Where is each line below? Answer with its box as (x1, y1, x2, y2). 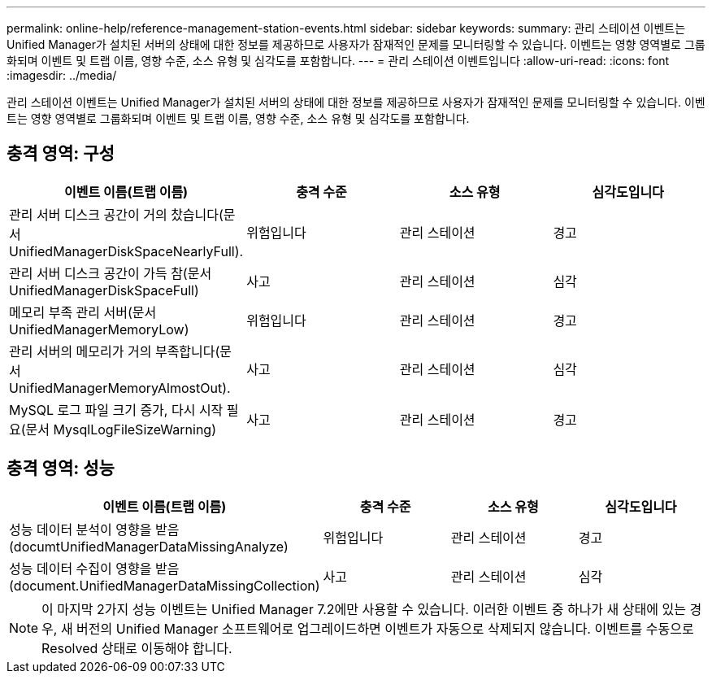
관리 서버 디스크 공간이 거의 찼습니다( (9, 206, 224, 223)
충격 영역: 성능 (7, 458, 115, 479)
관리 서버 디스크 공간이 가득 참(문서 (9, 264, 212, 281)
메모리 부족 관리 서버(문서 (9, 303, 157, 320)
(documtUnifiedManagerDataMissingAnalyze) (9, 538, 289, 555)
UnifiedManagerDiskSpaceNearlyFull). (9, 242, 244, 259)
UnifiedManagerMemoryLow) (9, 320, 189, 338)
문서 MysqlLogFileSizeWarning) (25, 421, 217, 438)
